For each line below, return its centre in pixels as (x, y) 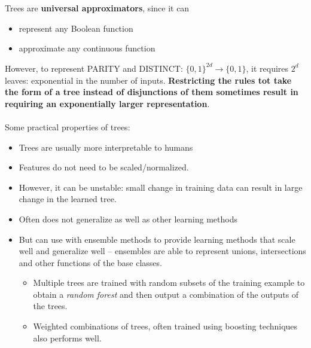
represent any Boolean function (76, 28)
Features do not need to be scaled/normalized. (104, 167)
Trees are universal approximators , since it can (97, 8)
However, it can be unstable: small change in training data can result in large (161, 187)
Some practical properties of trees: (68, 126)
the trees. (50, 306)
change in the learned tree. (68, 199)
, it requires (267, 68)
